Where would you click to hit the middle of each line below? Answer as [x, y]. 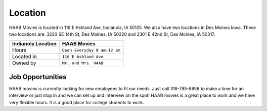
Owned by [24, 63]
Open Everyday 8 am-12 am [91, 50]
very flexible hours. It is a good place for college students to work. [77, 102]
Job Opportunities [38, 77]
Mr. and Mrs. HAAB [83, 63]
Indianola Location [34, 44]
